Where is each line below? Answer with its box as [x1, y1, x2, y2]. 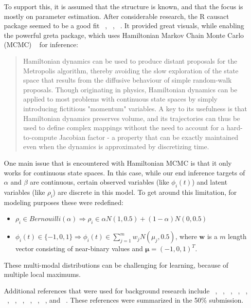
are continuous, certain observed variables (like [30, 177, 169, 187]
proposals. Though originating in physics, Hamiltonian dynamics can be [23, 84, 237, 94]
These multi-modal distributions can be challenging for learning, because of [4, 259, 229, 270]
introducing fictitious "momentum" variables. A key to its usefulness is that [23, 103, 248, 113]
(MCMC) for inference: [4, 39, 78, 50]
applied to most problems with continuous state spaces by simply [23, 94, 217, 104]
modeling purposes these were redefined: [4, 197, 124, 207]
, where [175, 231, 197, 241]
